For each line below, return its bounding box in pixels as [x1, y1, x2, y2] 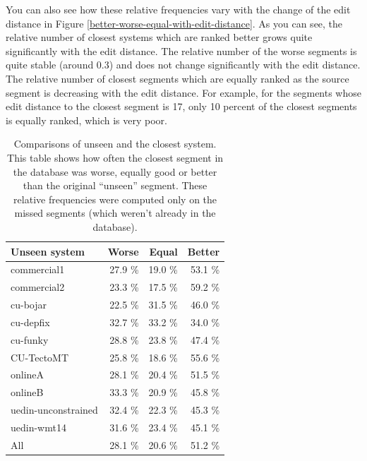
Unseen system [11, 244, 85, 258]
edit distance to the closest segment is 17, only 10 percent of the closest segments [6, 99, 357, 114]
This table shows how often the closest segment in [7, 150, 224, 164]
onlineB [11, 385, 44, 400]
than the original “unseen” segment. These [23, 178, 207, 193]
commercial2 [11, 280, 65, 294]
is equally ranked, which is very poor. [6, 112, 167, 127]
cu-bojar [11, 297, 47, 312]
